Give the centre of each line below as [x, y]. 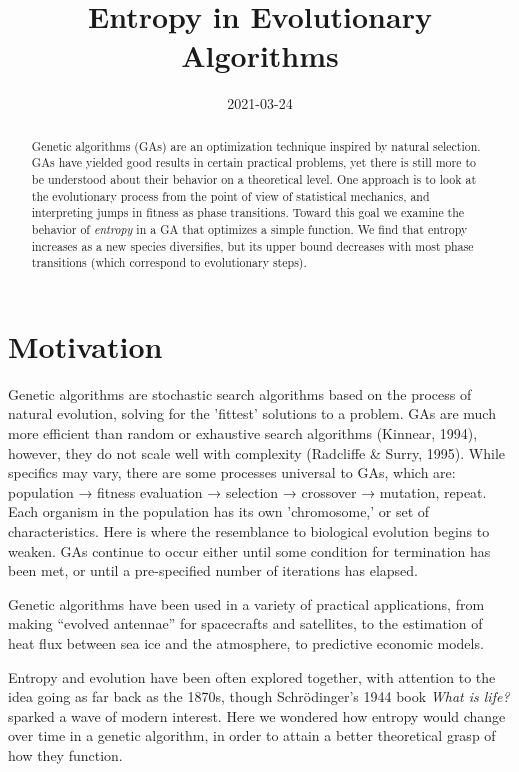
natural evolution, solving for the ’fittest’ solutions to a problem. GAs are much [252, 413]
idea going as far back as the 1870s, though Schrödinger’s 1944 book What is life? [259, 696]
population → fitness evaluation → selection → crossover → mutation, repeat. [247, 491]
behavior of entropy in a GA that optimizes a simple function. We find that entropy [249, 228]
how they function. [65, 754]
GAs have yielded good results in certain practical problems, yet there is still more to [254, 162]
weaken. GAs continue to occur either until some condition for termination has [249, 550]
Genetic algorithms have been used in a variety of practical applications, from [246, 603]
